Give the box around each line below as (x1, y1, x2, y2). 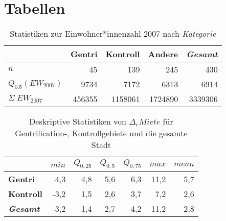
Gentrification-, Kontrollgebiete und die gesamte (15, 127, 188, 139)
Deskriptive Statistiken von (29, 115, 126, 128)
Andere (148, 48, 178, 60)
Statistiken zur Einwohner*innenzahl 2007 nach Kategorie (10, 28, 216, 40)
